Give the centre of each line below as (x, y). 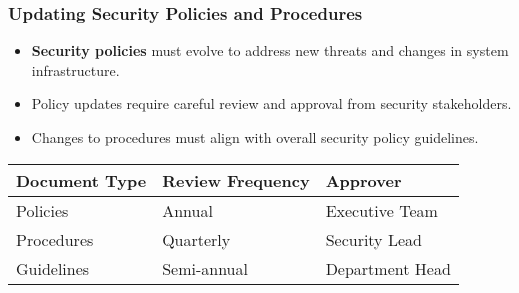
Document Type (81, 180)
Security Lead (373, 239)
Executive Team (381, 210)
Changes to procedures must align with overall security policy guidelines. (255, 137)
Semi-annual (205, 268)
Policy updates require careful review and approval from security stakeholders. (271, 103)
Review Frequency (236, 180)
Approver (363, 180)
